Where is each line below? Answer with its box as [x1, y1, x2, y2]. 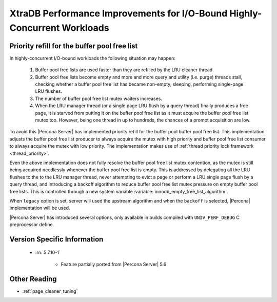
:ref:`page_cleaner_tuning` [22, 288, 78, 294]
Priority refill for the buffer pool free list [9, 42, 138, 50]
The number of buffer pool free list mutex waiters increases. [35, 95, 163, 102]
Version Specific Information [9, 235, 104, 244]
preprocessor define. [9, 222, 54, 228]
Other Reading [9, 274, 57, 283]
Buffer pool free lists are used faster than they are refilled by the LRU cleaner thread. [35, 67, 214, 73]
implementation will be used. [9, 205, 70, 211]
